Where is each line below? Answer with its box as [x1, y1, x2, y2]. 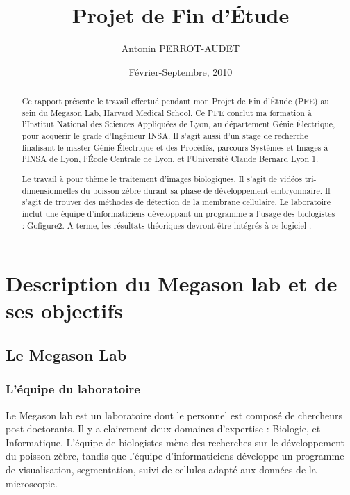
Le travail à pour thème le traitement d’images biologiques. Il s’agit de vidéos [22, 172, 302, 184]
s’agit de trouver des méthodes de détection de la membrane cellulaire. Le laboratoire [22, 196, 331, 208]
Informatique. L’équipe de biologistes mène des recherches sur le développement [6, 435, 344, 449]
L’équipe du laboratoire [6, 380, 140, 398]
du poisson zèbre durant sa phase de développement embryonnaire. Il [81, 184, 331, 196]
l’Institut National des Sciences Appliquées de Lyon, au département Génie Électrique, [22, 118, 335, 130]
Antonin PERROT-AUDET [121, 41, 240, 56]
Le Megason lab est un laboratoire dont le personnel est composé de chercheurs [6, 407, 342, 422]
